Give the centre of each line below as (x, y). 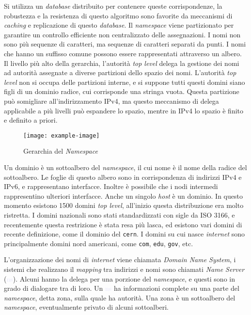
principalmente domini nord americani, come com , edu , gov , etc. (99, 243)
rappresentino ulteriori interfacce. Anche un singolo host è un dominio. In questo (123, 196)
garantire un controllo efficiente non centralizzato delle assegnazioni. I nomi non (122, 34)
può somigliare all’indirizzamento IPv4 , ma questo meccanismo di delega (111, 101)
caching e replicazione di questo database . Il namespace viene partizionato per (119, 25)
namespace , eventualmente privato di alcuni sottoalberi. (86, 307)
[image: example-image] (62, 135)
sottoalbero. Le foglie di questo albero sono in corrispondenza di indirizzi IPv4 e (123, 177)
